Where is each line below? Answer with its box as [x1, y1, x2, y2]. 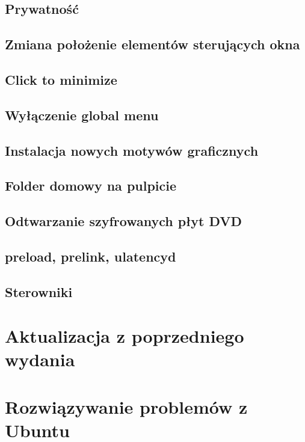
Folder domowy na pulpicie [5, 176, 177, 195]
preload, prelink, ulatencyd [5, 247, 176, 265]
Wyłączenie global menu [5, 105, 159, 124]
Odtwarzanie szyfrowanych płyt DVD [5, 212, 242, 230]
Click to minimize [5, 70, 117, 88]
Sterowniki [5, 282, 73, 301]
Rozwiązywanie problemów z [5, 394, 248, 419]
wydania [5, 347, 75, 372]
